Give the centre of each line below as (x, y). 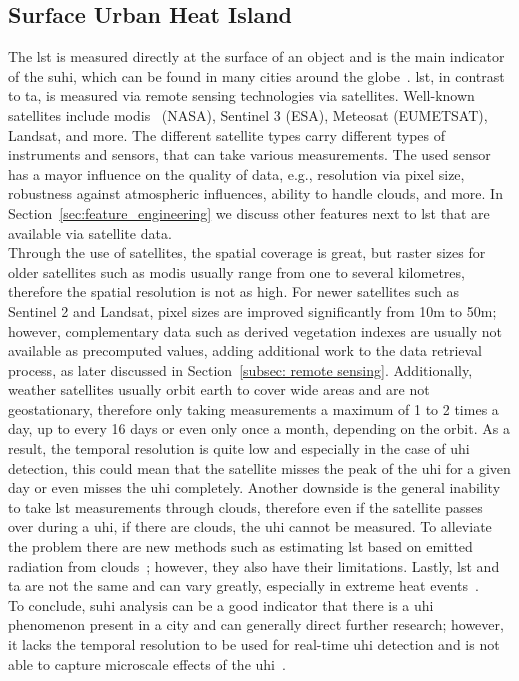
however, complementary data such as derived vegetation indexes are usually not (255, 330)
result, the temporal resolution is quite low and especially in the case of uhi (239, 448)
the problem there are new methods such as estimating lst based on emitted (240, 546)
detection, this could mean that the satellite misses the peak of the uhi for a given (259, 467)
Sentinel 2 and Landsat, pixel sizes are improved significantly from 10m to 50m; (252, 310)
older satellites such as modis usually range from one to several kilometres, (236, 271)
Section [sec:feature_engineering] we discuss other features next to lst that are (249, 212)
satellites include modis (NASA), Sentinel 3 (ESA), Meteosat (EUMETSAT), (248, 114)
